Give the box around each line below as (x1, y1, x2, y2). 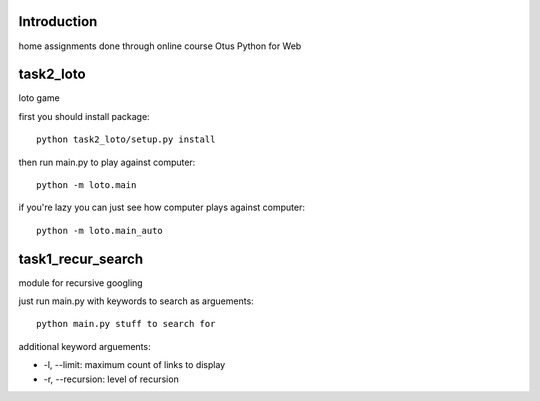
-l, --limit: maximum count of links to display (43, 359, 226, 371)
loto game (18, 92, 60, 104)
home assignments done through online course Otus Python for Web (18, 40, 302, 52)
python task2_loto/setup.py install (36, 134, 216, 145)
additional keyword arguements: (18, 340, 151, 352)
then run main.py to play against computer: (18, 156, 196, 168)
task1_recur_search (18, 250, 144, 267)
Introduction (18, 13, 98, 30)
